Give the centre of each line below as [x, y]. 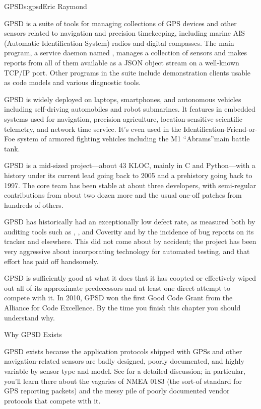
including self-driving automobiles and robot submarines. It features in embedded [130, 109]
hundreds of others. [34, 204]
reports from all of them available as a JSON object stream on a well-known [122, 62]
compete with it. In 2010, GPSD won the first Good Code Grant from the [118, 298]
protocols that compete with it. [52, 400]
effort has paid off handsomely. [51, 261]
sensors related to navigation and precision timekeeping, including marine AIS [125, 33]
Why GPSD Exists [33, 334]
